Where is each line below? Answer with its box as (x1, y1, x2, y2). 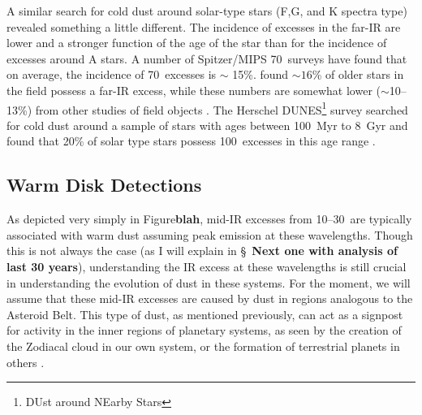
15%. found (232, 66, 289, 83)
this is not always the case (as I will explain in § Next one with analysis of (6, 242, 398, 259)
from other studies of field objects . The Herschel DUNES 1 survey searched (35, 98, 408, 118)
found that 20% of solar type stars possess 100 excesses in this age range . (6, 132, 376, 149)
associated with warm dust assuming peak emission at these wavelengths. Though (6, 226, 413, 243)
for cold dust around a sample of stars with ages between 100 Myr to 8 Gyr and (6, 116, 408, 133)
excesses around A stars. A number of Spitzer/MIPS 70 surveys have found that (6, 50, 407, 67)
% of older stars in (312, 66, 404, 83)
